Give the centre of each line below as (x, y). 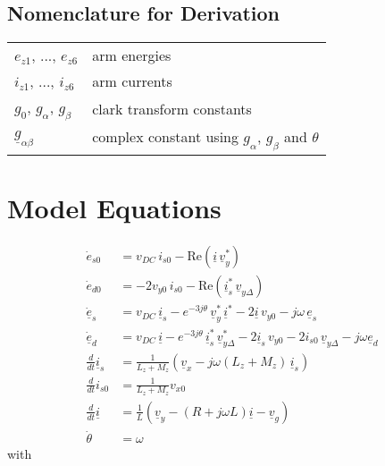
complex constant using (165, 137)
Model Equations (114, 207)
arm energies (132, 55)
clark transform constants (172, 109)
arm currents (132, 81)
